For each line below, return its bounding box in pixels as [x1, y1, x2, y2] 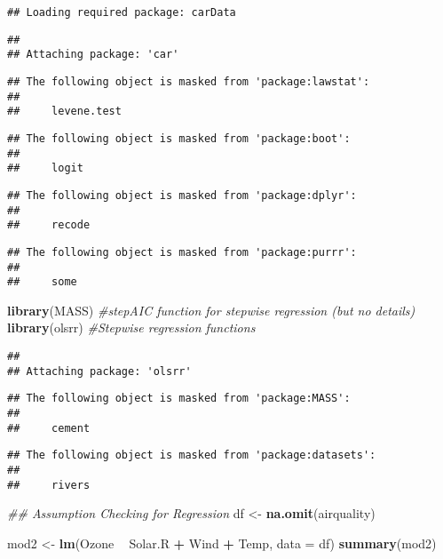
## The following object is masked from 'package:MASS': [7, 392, 351, 405]
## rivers [7, 478, 91, 491]
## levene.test [7, 105, 122, 118]
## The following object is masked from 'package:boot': [7, 132, 351, 145]
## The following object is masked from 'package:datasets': [7, 449, 376, 462]
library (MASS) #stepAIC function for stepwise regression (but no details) [7, 300, 415, 319]
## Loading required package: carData [7, 6, 236, 19]
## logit [7, 162, 83, 175]
